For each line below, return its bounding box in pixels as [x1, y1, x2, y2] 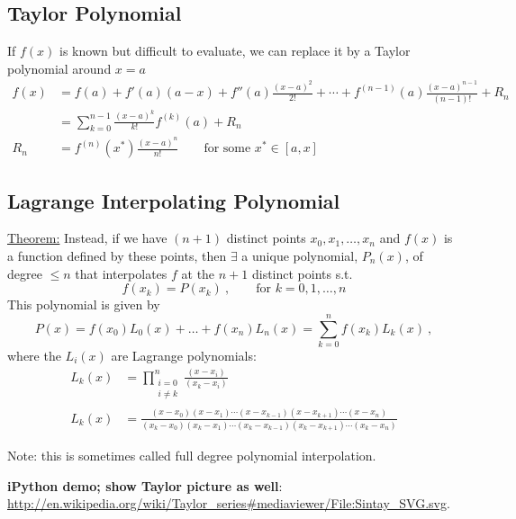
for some [204, 142, 251, 156]
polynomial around [7, 58, 112, 77]
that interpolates [75, 264, 167, 282]
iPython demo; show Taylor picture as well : [7, 476, 283, 495]
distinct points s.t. [251, 264, 353, 282]
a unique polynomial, [241, 246, 358, 265]
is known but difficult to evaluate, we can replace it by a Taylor [59, 41, 411, 60]
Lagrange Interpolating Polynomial [7, 186, 340, 214]
